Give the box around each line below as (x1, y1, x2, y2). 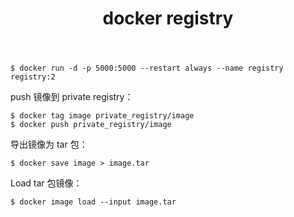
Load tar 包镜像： (10, 177, 83, 189)
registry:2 (10, 72, 56, 82)
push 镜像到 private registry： (10, 91, 134, 103)
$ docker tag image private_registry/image (10, 111, 195, 121)
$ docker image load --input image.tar (10, 197, 177, 207)
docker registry (102, 7, 234, 30)
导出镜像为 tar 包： (10, 138, 88, 151)
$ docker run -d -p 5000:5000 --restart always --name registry (10, 63, 284, 74)
